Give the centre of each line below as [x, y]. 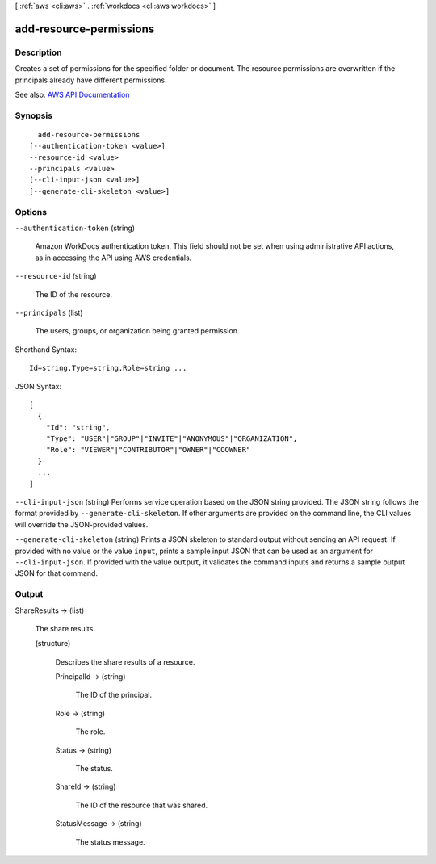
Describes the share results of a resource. [125, 661]
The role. [90, 732]
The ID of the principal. [114, 695]
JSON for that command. [57, 573]
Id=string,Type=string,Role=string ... [108, 368]
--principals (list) [49, 312]
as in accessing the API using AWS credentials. [113, 258]
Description [38, 52]
